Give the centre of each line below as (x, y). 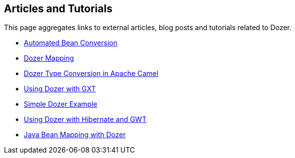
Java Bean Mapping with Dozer (75, 135)
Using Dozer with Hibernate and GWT (85, 119)
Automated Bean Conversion (71, 43)
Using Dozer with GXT (60, 89)
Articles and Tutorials (58, 9)
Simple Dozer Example (61, 104)
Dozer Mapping (49, 58)
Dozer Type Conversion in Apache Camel (91, 74)
